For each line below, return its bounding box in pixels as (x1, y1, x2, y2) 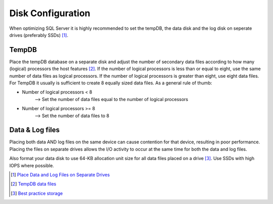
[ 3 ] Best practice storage (11, 190, 63, 196)
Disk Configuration (9, 8, 90, 19)
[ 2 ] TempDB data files (11, 181, 57, 187)
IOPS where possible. (9, 162, 54, 169)
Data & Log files (9, 126, 60, 134)
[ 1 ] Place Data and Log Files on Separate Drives (11, 172, 110, 178)
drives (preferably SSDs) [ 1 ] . (9, 32, 68, 38)
